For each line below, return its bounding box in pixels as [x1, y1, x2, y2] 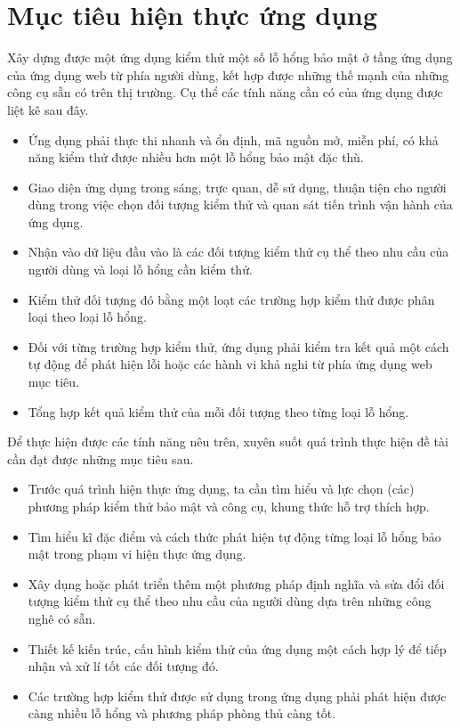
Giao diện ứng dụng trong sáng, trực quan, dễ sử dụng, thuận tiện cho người [28, 177, 447, 196]
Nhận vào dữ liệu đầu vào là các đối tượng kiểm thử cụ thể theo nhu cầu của [28, 242, 449, 261]
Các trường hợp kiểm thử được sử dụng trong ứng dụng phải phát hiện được [28, 686, 447, 705]
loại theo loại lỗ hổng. [28, 307, 147, 326]
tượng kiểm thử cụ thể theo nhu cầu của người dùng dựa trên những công [28, 592, 432, 610]
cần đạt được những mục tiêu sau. [7, 449, 194, 468]
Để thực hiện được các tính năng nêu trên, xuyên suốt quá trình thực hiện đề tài [7, 432, 448, 451]
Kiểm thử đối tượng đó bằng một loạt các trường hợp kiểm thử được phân [28, 290, 435, 308]
